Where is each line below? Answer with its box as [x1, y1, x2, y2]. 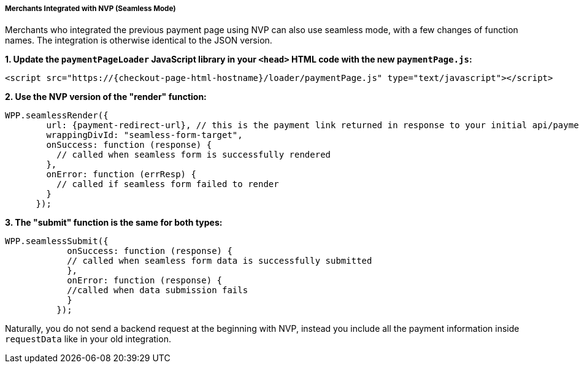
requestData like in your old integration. [5, 334, 171, 345]
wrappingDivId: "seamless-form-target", [46, 130, 243, 140]
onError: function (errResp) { [46, 169, 196, 180]
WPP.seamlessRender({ [5, 110, 109, 121]
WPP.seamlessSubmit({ [5, 236, 109, 247]
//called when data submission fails [67, 285, 248, 296]
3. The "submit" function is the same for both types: [5, 217, 223, 228]
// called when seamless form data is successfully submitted [67, 256, 372, 266]
